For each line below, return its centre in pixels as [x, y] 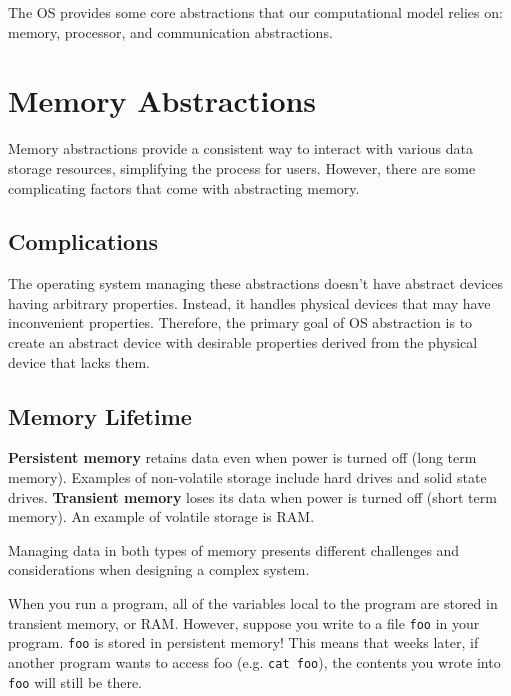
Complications [83, 241]
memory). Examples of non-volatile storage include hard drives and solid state [247, 477]
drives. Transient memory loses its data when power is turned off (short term [252, 496]
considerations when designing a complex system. [159, 569]
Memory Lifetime [100, 415]
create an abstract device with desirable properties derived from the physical [243, 342]
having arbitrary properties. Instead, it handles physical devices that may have [249, 302]
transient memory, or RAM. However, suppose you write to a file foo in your [244, 622]
